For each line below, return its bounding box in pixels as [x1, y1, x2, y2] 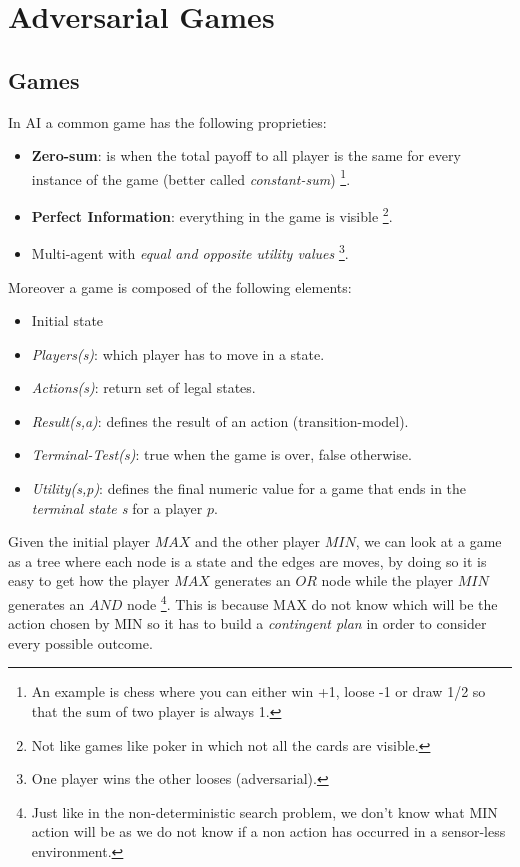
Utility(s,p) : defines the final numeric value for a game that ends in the [31, 478, 467, 499]
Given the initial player [8, 531, 151, 552]
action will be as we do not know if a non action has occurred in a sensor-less [31, 821, 506, 842]
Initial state [31, 310, 104, 331]
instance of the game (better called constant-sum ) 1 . [31, 165, 351, 189]
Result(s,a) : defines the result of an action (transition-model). [31, 410, 409, 431]
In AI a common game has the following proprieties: [8, 111, 327, 132]
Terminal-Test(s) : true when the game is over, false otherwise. [31, 444, 412, 465]
